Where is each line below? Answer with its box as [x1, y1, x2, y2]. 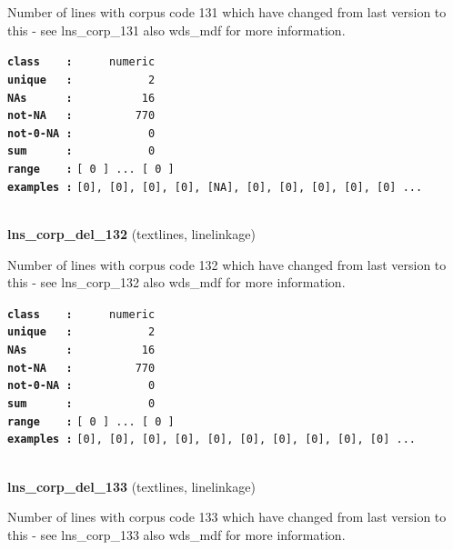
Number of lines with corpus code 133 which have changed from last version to [7, 507, 447, 526]
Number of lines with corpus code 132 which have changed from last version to [7, 255, 447, 274]
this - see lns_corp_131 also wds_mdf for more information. [7, 20, 346, 39]
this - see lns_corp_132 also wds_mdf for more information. [7, 273, 346, 292]
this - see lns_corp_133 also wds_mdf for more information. [7, 525, 346, 544]
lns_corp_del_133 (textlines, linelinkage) [7, 476, 256, 495]
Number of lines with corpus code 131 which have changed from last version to [7, 3, 447, 21]
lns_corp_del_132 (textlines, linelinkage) [7, 225, 256, 244]
